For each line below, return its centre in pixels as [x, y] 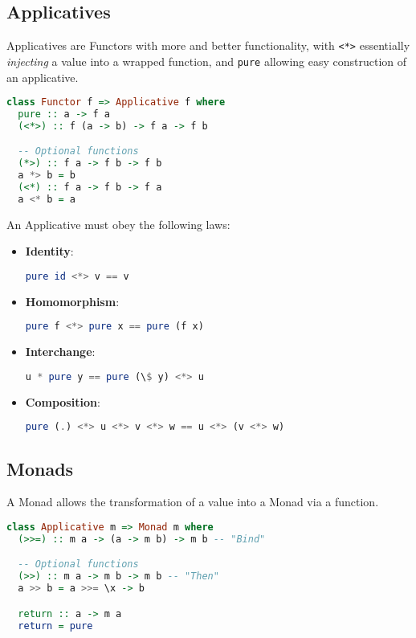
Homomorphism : [72, 301]
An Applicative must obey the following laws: [118, 224]
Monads [40, 468]
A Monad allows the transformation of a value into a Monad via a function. [193, 502]
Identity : [49, 251]
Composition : [63, 401]
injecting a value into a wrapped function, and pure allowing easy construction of [207, 61]
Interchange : [60, 352]
